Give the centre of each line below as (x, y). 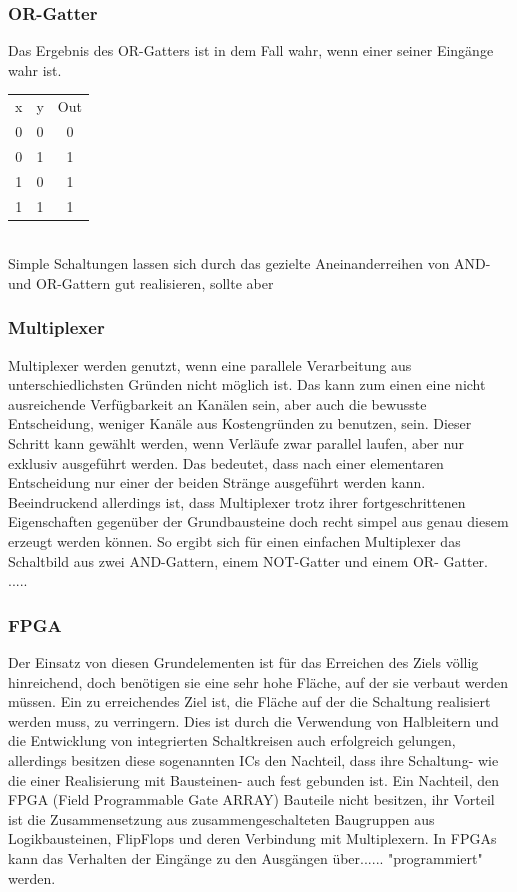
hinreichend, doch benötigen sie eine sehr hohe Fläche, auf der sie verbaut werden (258, 681)
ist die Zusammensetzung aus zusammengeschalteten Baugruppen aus (221, 818)
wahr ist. (35, 69)
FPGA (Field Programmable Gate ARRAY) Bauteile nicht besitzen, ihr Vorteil (251, 799)
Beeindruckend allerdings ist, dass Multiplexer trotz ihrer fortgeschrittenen (237, 501)
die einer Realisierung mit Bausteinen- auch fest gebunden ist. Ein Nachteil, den (253, 779)
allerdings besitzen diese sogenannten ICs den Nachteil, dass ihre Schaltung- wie (253, 759)
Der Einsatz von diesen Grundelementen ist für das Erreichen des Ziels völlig (243, 661)
